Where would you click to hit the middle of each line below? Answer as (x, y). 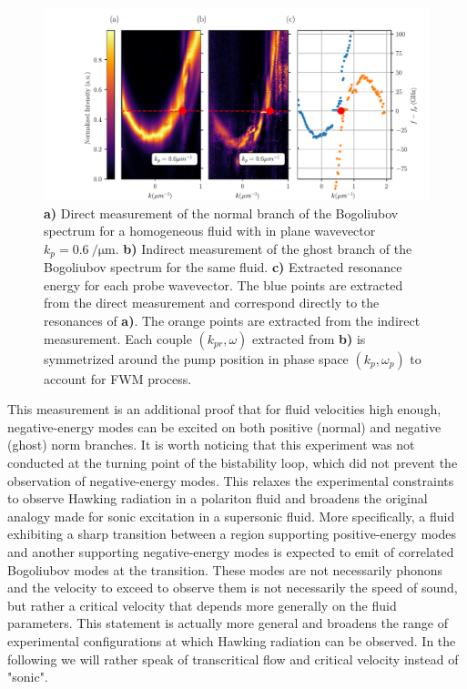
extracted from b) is (309, 338)
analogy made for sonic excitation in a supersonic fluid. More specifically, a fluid (231, 516)
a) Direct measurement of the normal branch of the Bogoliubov (221, 213)
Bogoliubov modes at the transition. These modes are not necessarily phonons (225, 569)
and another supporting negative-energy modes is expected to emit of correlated (231, 551)
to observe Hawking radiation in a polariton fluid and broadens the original (218, 498)
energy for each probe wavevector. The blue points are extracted (223, 284)
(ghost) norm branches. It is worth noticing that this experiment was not (211, 445)
